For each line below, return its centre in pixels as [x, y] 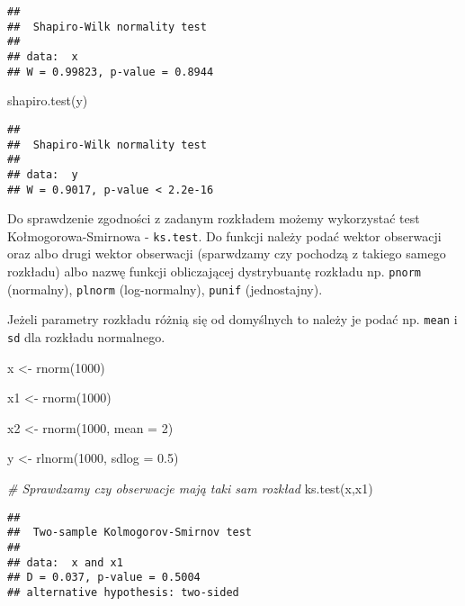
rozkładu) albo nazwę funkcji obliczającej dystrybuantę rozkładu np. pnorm [215, 271]
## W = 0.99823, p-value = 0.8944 [111, 72]
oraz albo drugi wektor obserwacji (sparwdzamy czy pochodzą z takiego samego [227, 253]
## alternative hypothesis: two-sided [123, 592]
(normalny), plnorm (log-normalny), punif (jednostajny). [165, 289]
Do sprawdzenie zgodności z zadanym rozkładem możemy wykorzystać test [214, 218]
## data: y [43, 174]
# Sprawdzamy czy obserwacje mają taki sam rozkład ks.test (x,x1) [190, 488]
